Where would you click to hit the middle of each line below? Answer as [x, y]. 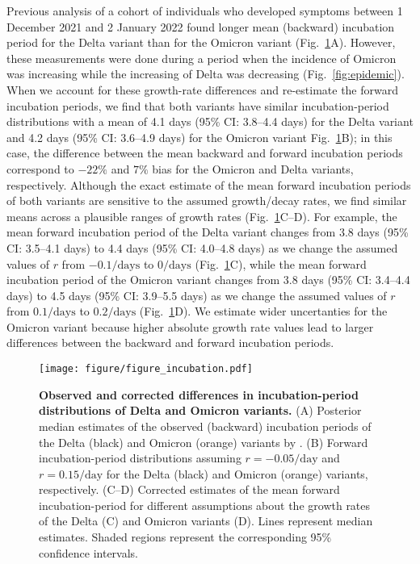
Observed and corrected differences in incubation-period [199, 394]
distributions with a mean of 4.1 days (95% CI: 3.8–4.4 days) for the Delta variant [210, 121]
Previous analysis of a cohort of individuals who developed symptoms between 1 [205, 10]
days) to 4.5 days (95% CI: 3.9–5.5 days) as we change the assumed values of [197, 295]
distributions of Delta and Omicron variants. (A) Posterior [200, 410]
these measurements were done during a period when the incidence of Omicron [202, 58]
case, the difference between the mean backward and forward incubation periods [205, 153]
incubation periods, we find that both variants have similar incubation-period [198, 105]
